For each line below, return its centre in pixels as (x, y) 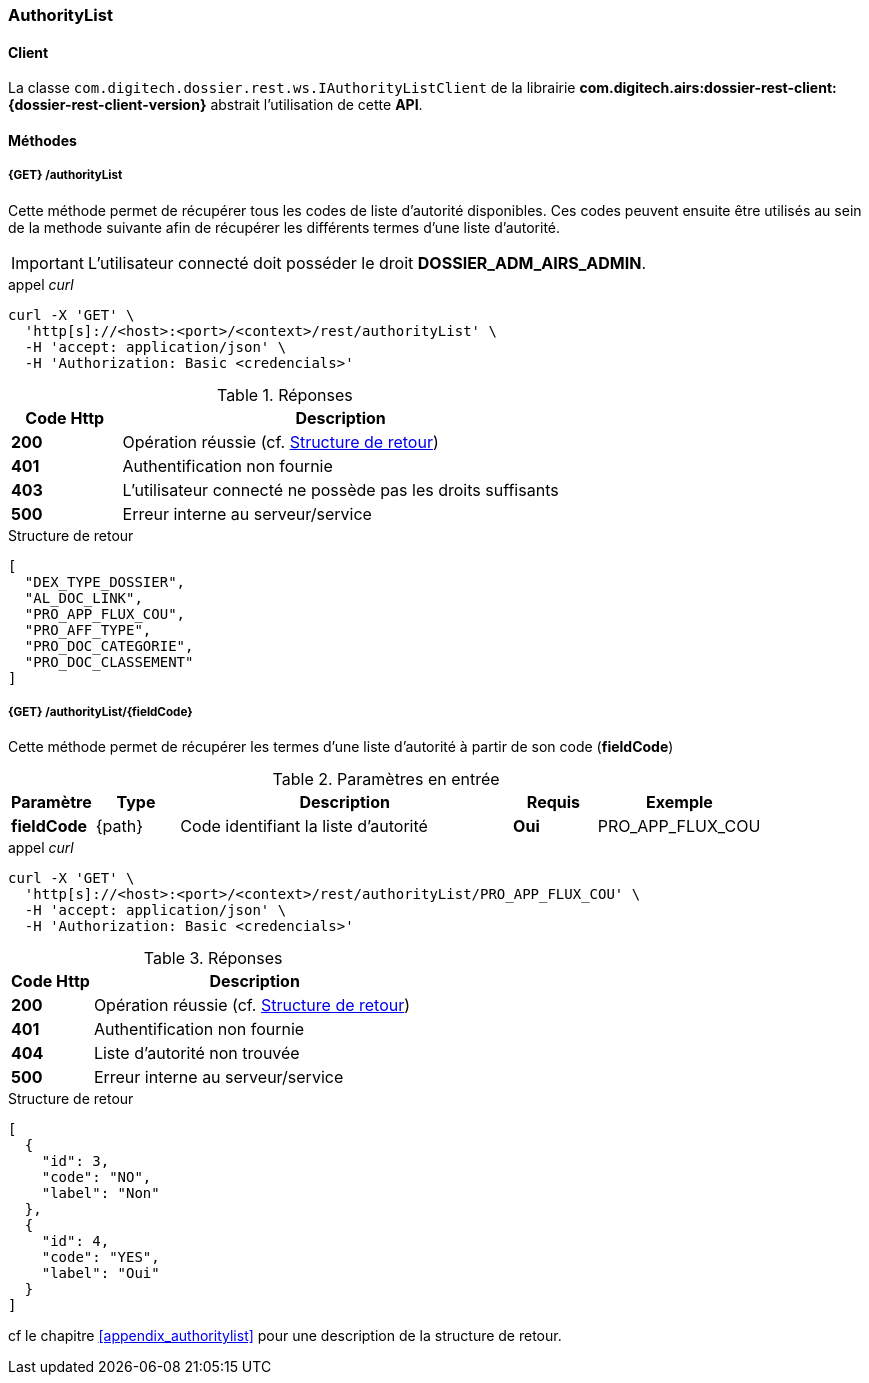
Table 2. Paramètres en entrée (386, 779)
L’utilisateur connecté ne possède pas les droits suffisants (340, 489)
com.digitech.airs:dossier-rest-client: (708, 88)
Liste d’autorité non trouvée (196, 1053)
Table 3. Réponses (213, 958)
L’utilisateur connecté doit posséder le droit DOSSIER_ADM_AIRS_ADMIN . (367, 262)
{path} (119, 826)
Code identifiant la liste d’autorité (304, 826)
